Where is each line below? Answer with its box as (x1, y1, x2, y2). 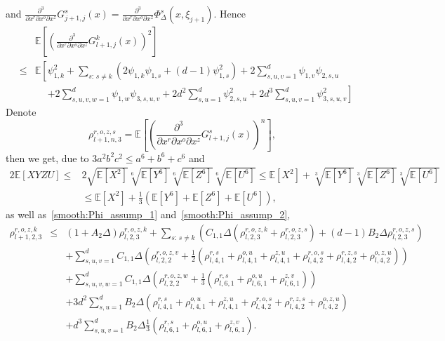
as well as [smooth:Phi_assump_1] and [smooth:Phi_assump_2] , (6, 206, 291, 221)
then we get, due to (6, 150, 89, 165)
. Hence (213, 6, 246, 20)
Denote (6, 105, 36, 119)
